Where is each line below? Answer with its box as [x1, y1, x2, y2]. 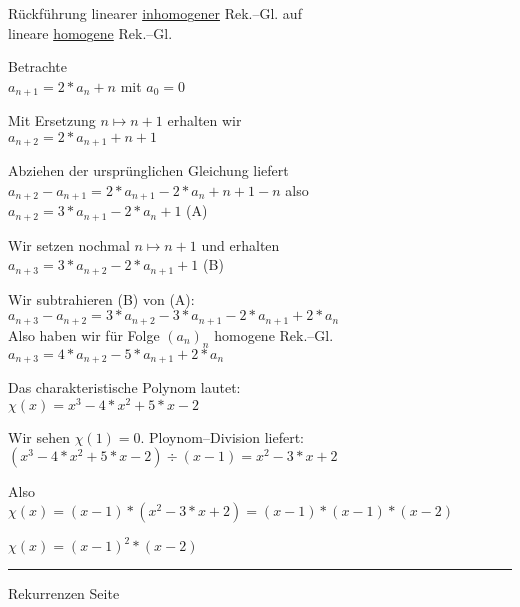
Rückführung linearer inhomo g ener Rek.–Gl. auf [8, 3, 302, 23]
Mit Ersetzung [8, 110, 96, 131]
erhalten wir [167, 110, 242, 131]
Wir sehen [8, 426, 70, 447]
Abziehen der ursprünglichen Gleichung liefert [8, 160, 289, 181]
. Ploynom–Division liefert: [140, 426, 304, 447]
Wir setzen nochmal [8, 234, 130, 255]
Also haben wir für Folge [8, 324, 160, 345]
